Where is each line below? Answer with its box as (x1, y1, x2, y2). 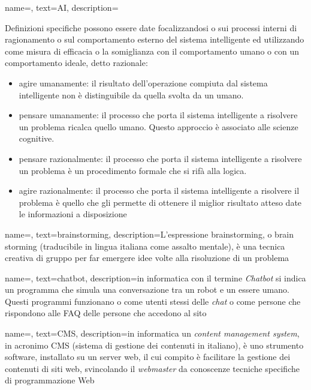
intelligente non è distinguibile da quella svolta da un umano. (19, 88, 244, 101)
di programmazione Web (5, 374, 95, 386)
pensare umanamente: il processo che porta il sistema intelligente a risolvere (19, 109, 298, 121)
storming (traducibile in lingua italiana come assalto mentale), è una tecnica (5, 239, 285, 252)
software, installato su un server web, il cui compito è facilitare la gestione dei (5, 350, 291, 363)
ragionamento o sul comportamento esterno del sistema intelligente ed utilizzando (5, 33, 304, 46)
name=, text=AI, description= (5, 1, 119, 13)
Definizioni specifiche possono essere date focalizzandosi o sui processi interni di (5, 21, 297, 34)
